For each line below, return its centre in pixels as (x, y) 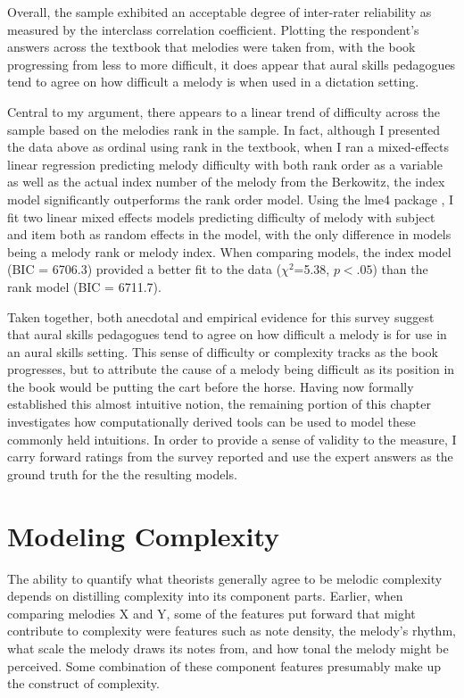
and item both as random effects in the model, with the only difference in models (229, 234)
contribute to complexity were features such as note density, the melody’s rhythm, (232, 631)
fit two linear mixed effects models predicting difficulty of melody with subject (221, 216)
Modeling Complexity (144, 535)
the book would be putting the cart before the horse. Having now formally (211, 386)
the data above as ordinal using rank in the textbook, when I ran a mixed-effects (228, 147)
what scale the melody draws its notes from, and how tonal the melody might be (228, 648)
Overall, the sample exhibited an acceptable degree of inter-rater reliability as (220, 12)
